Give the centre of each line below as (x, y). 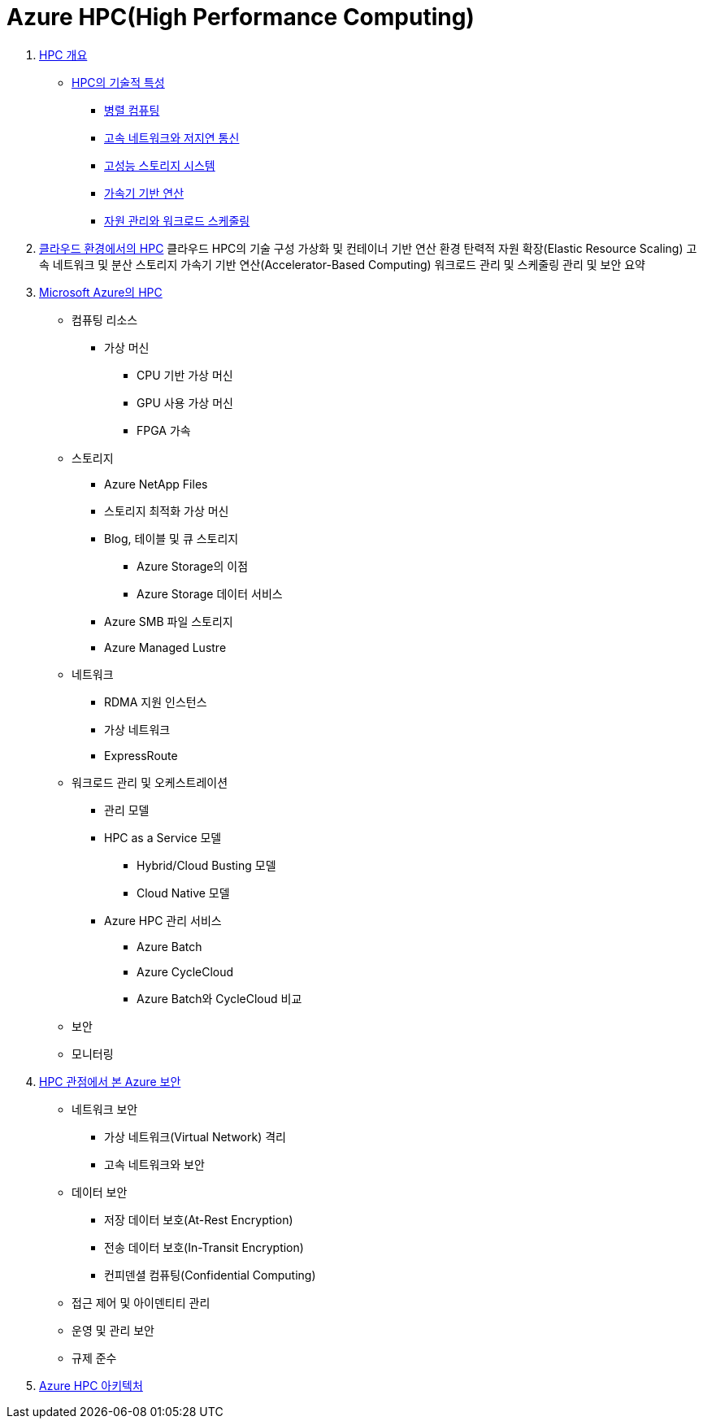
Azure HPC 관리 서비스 (163, 920)
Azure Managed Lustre (165, 647)
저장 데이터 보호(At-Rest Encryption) (199, 1219)
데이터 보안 (100, 1192)
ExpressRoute (141, 755)
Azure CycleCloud (185, 971)
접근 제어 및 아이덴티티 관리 (141, 1302)
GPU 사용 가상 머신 (185, 402)
